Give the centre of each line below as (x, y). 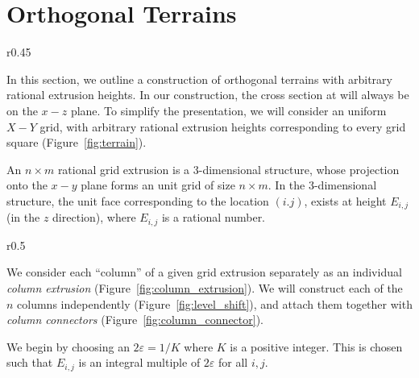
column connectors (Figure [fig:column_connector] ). (135, 320)
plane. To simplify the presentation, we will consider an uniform (228, 110)
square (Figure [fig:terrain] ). (77, 142)
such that (30, 362)
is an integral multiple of (139, 362)
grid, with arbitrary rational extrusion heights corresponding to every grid (223, 126)
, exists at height (345, 200)
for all (233, 362)
